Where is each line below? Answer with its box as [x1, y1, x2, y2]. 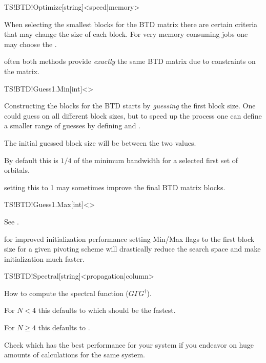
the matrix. [4, 65, 39, 76]
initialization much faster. [4, 253, 85, 264]
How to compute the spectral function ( [4, 287, 129, 298]
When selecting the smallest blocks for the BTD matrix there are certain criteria [4, 18, 258, 29]
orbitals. [4, 165, 30, 175]
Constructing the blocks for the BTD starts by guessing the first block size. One [4, 100, 256, 111]
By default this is [4, 154, 58, 165]
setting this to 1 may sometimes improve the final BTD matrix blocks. [4, 181, 226, 192]
